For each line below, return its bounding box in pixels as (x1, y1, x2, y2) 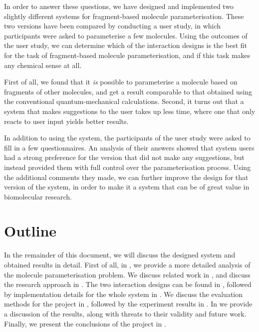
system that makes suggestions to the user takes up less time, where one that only (4, 105, 256, 116)
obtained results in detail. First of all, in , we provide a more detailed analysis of (4, 259, 251, 269)
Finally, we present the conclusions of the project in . (4, 318, 166, 328)
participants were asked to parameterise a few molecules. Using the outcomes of (4, 30, 248, 40)
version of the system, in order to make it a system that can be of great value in (4, 181, 250, 192)
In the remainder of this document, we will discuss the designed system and (4, 249, 236, 260)
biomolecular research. (4, 191, 72, 201)
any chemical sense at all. (4, 59, 82, 70)
